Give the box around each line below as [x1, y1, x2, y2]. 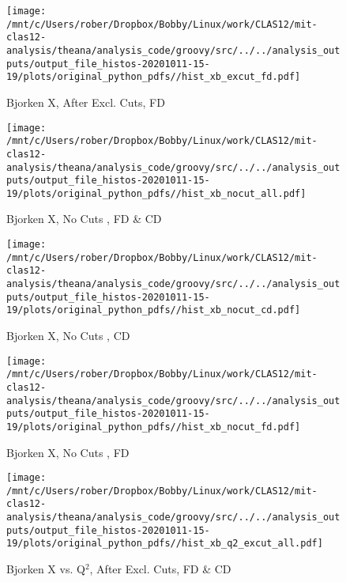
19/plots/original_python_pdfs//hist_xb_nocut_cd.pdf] [6, 304, 301, 316]
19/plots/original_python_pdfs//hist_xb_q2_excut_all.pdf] [6, 538, 323, 550]
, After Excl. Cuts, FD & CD [89, 561, 231, 577]
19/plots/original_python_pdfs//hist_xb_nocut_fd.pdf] [6, 421, 301, 433]
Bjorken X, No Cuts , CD [6, 327, 130, 343]
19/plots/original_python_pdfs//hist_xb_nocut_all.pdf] [6, 187, 307, 199]
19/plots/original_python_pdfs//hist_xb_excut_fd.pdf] [6, 71, 301, 83]
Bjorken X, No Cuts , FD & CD [6, 210, 162, 227]
